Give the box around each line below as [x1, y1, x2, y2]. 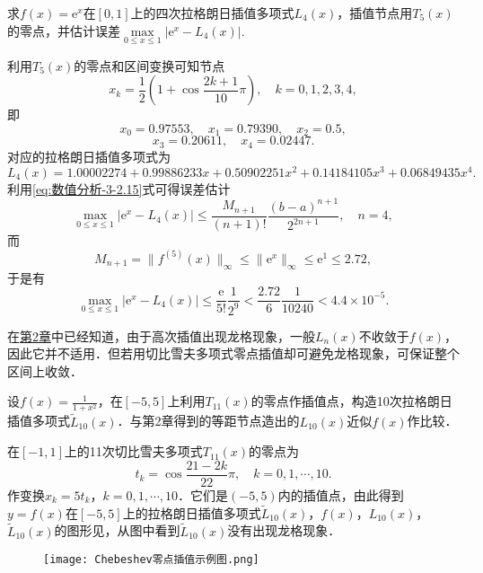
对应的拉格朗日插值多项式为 [7, 146, 171, 165]
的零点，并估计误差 [7, 21, 120, 40]
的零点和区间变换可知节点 [74, 56, 225, 75]
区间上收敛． [7, 361, 83, 380]
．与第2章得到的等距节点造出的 [117, 411, 300, 430]
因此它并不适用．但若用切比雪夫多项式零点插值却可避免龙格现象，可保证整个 [7, 344, 460, 363]
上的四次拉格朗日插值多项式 [130, 4, 294, 22]
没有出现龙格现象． [227, 521, 341, 540]
